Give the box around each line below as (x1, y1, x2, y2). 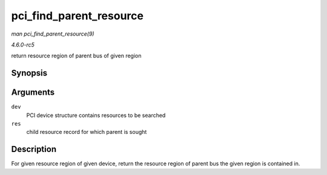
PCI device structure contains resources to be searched (26, 112, 166, 119)
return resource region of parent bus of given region (11, 52, 142, 60)
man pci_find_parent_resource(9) (11, 30, 94, 37)
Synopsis (11, 68, 48, 78)
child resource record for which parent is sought (26, 129, 147, 136)
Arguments (11, 87, 55, 98)
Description (11, 144, 57, 154)
